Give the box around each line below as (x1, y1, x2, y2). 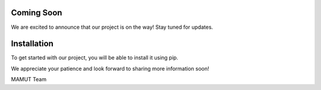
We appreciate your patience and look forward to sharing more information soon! (11, 65, 209, 72)
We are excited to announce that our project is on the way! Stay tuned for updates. (11, 24, 213, 31)
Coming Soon (11, 8, 62, 18)
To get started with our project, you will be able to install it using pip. (11, 54, 178, 61)
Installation (11, 39, 53, 49)
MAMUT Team (11, 76, 47, 83)
